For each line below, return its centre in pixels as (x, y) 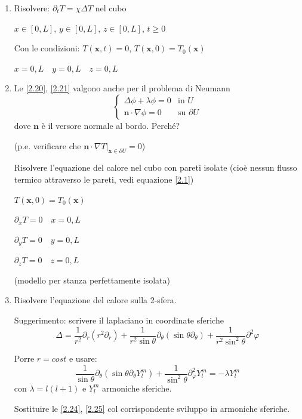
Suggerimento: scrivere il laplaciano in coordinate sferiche (119, 320)
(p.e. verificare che (47, 145)
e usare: (83, 358)
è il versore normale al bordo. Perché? (111, 125)
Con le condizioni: (47, 48)
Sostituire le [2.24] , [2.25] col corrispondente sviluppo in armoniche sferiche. (152, 408)
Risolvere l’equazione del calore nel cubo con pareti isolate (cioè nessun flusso (155, 167)
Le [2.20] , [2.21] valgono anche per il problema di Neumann (122, 88)
